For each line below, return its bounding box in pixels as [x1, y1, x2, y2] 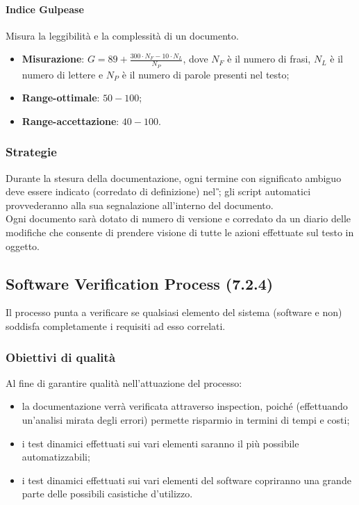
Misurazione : [22, 51, 85, 66]
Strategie [6, 143, 57, 160]
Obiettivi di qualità [6, 348, 116, 365]
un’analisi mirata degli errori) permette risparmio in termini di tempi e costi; [22, 412, 350, 427]
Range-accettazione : [22, 113, 119, 128]
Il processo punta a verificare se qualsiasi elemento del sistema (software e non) [6, 305, 342, 320]
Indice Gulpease [6, 1, 84, 16]
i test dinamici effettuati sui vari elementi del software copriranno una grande [22, 472, 351, 487]
